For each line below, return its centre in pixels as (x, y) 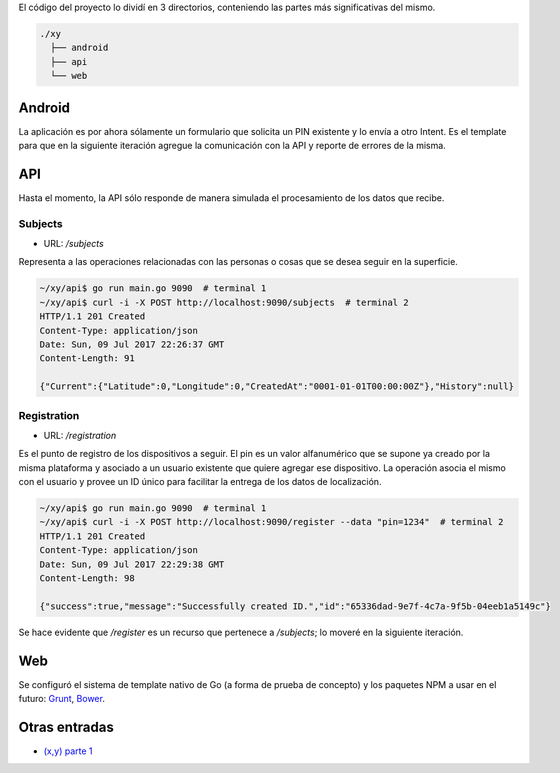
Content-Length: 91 (87, 358)
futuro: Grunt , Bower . (61, 699)
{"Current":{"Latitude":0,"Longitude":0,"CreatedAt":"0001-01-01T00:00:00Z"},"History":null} (277, 386)
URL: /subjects (73, 244)
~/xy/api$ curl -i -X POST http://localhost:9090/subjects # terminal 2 (224, 302)
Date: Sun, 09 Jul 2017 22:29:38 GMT (132, 564)
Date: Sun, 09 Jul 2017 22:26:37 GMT (132, 344)
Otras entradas (66, 726)
